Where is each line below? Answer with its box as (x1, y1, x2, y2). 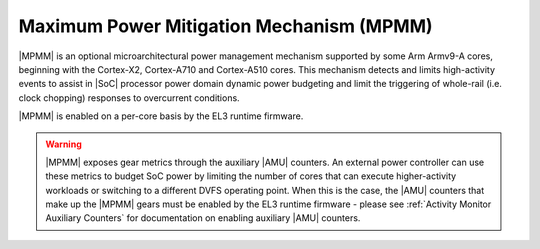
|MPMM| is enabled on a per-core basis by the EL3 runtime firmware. (18, 110, 304, 122)
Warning (45, 138, 82, 150)
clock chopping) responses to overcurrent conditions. (18, 91, 240, 104)
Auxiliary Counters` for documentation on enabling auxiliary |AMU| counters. (45, 212, 361, 224)
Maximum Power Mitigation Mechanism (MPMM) (18, 15, 434, 37)
